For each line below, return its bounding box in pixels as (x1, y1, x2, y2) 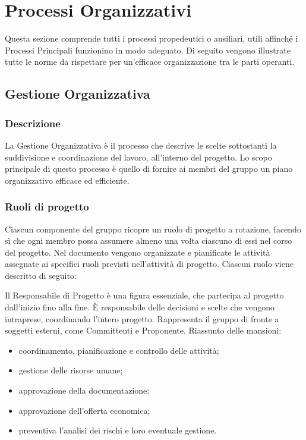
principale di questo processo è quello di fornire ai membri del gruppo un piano (5, 162, 293, 175)
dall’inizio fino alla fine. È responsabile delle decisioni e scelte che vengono (5, 301, 275, 313)
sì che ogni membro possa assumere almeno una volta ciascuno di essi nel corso (5, 234, 292, 247)
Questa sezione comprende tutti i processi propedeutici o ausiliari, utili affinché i (5, 32, 298, 45)
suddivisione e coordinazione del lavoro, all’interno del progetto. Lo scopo (5, 150, 272, 163)
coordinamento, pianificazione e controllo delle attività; (18, 344, 219, 356)
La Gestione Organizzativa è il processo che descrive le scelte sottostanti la (5, 139, 277, 151)
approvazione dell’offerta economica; (18, 404, 150, 416)
